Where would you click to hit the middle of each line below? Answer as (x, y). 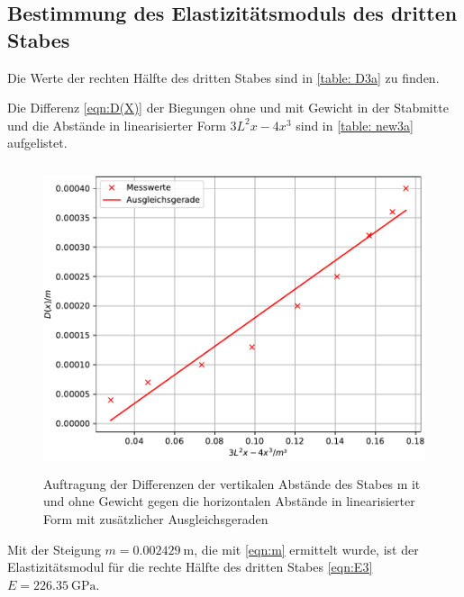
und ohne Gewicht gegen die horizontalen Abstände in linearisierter (229, 501)
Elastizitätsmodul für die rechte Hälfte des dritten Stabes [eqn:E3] (190, 567)
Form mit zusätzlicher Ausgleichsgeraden (156, 518)
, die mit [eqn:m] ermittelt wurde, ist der (306, 549)
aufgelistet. (37, 143)
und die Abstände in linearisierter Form (117, 125)
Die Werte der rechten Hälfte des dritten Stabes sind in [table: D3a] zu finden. (223, 77)
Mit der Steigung (54, 549)
